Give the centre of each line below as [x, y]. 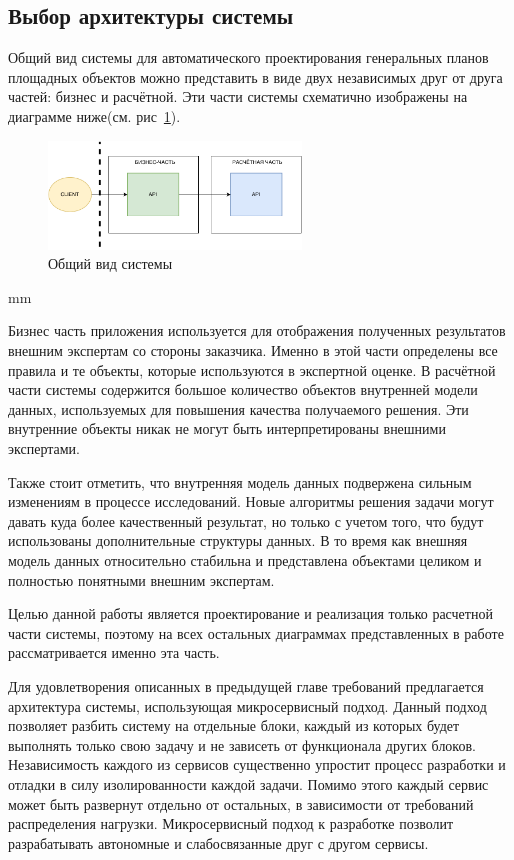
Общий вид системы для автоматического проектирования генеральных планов [248, 57]
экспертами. [44, 448]
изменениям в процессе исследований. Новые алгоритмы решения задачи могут [251, 501]
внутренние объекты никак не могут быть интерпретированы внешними [227, 428]
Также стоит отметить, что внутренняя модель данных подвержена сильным [240, 481]
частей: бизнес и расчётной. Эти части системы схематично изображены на [238, 96]
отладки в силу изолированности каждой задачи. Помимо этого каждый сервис [248, 783]
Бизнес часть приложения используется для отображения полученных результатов [257, 330]
